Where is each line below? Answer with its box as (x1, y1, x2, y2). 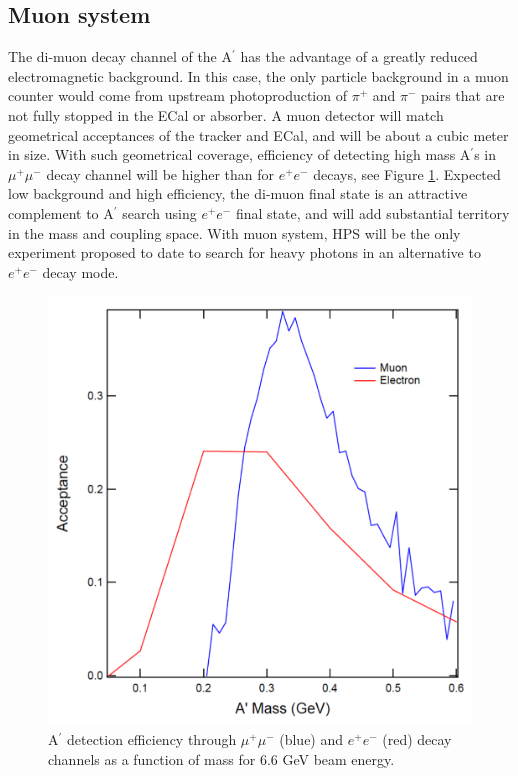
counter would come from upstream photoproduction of (8, 85, 347, 106)
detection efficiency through (66, 729, 237, 750)
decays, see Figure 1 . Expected (313, 163, 501, 184)
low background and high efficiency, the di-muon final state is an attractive (8, 183, 468, 204)
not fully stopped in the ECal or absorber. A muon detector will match (8, 104, 444, 125)
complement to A (8, 202, 114, 223)
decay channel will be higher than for (46, 163, 274, 184)
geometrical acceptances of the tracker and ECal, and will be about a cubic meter (8, 124, 509, 145)
